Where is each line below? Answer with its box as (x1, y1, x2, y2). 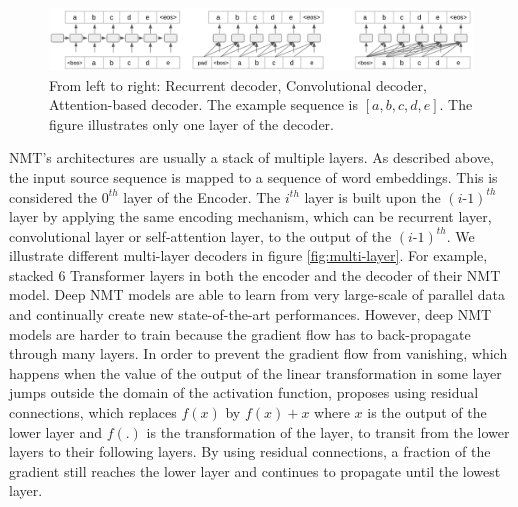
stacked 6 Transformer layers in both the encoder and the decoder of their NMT (9, 264, 501, 285)
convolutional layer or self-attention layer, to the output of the (9, 225, 392, 246)
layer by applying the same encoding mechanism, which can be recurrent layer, (9, 206, 492, 227)
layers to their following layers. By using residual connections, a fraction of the (9, 441, 491, 462)
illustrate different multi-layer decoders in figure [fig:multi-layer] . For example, (9, 245, 488, 266)
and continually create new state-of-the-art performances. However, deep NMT (9, 304, 492, 325)
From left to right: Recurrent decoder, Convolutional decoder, (49, 74, 427, 95)
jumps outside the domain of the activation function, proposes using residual (9, 382, 479, 403)
